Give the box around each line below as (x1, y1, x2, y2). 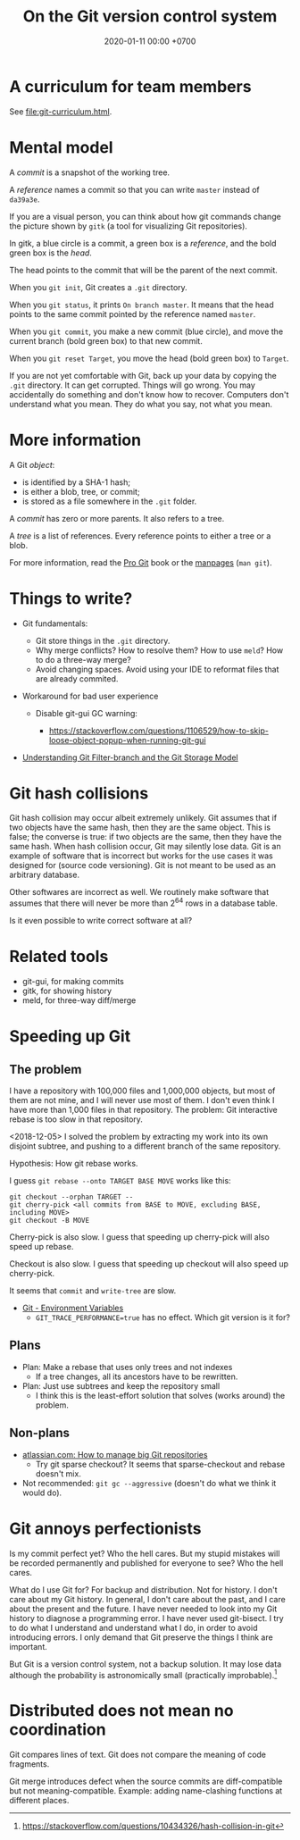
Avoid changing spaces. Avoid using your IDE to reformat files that (35, 664, 279, 674)
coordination (9, 1719, 106, 1740)
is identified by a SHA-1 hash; (21, 476, 131, 488)
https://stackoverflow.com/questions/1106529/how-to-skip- (48, 725, 270, 736)
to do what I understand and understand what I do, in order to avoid (9, 1622, 258, 1633)
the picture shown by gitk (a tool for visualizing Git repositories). (9, 221, 248, 231)
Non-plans (9, 1426, 70, 1441)
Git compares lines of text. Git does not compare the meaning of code (9, 1749, 266, 1761)
